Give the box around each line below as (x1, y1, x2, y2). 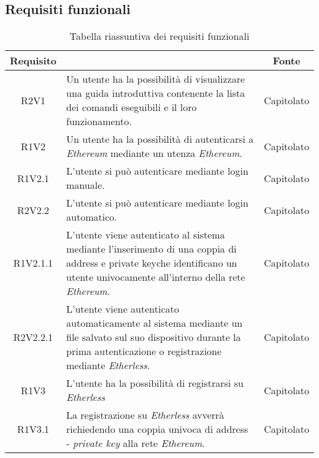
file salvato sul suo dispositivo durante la (66, 330, 241, 345)
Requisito (10, 53, 57, 68)
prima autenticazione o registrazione (66, 344, 222, 359)
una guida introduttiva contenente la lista (66, 86, 245, 101)
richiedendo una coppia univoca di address (66, 422, 248, 437)
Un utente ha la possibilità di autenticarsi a (66, 132, 254, 147)
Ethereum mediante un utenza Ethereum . (66, 146, 242, 161)
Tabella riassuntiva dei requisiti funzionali (69, 29, 250, 44)
